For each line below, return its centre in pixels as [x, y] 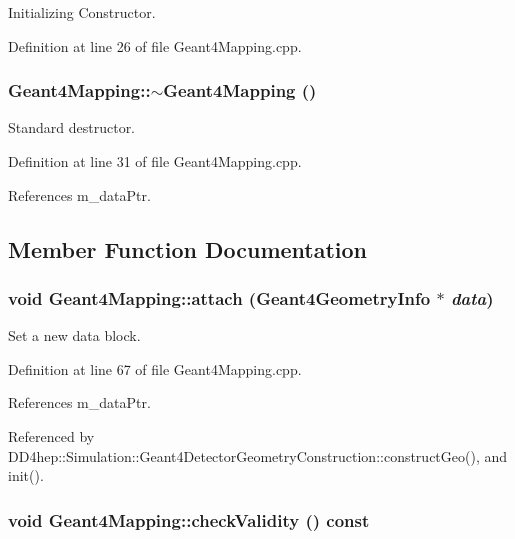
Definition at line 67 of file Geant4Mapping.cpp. [155, 368]
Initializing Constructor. [82, 12]
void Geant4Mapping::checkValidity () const [189, 519]
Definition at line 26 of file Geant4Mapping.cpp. [155, 45]
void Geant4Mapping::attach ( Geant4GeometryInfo [219, 297]
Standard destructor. [72, 127]
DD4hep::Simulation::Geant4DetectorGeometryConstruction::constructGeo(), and [258, 455]
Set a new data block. [74, 335]
